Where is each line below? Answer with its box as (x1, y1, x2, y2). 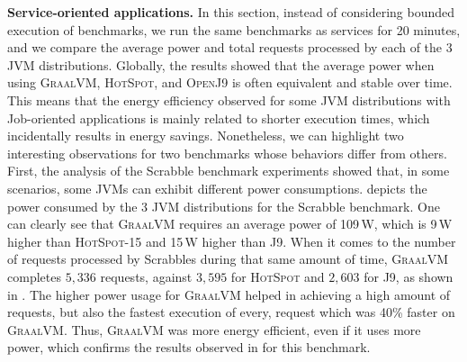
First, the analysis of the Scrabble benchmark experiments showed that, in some (7, 161, 450, 180)
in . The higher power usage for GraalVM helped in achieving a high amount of (7, 285, 451, 303)
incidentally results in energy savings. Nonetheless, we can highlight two (7, 126, 404, 145)
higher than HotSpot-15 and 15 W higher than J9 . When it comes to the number (7, 231, 456, 250)
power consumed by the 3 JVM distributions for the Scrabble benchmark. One (7, 196, 440, 215)
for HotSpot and (230, 267, 325, 285)
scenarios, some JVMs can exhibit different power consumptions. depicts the (7, 178, 427, 197)
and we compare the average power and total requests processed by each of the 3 (7, 38, 453, 57)
